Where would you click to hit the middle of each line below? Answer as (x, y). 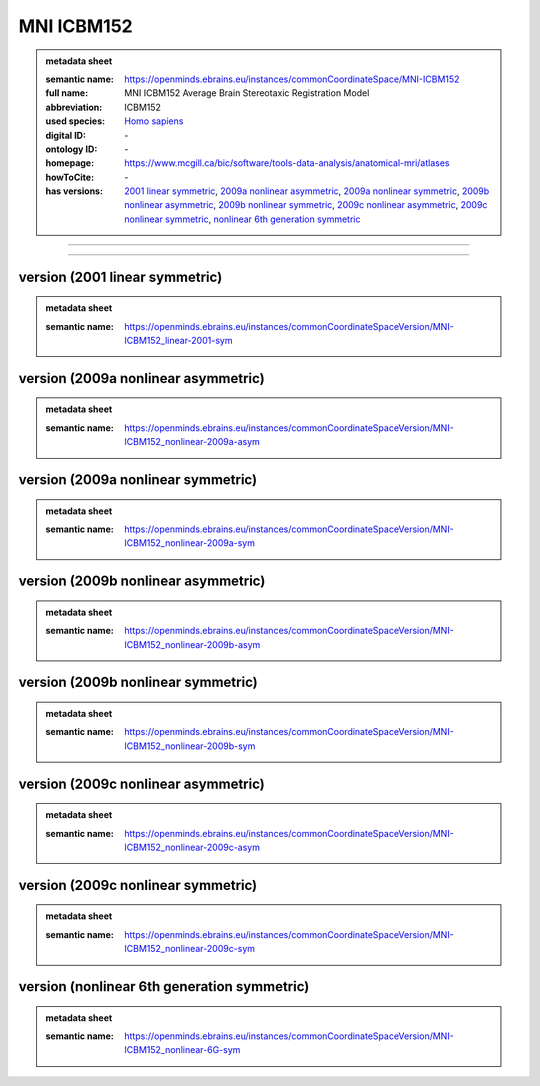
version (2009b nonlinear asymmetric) (142, 581)
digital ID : (66, 135)
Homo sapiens (154, 121)
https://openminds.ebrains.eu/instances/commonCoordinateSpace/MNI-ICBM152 (292, 79)
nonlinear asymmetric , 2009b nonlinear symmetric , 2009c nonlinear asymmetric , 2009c (306, 205)
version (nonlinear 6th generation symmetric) (164, 986)
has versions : (74, 191)
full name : (67, 93)
